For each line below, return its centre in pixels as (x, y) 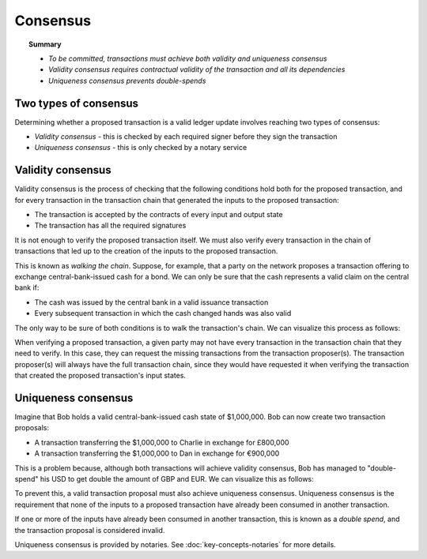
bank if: (27, 287)
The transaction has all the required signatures (110, 226)
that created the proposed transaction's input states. (100, 376)
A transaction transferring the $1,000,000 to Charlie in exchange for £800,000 (162, 442)
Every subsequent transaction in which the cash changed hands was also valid (163, 313)
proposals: (32, 428)
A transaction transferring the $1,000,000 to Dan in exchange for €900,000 (157, 453)
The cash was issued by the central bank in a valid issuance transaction (151, 302)
